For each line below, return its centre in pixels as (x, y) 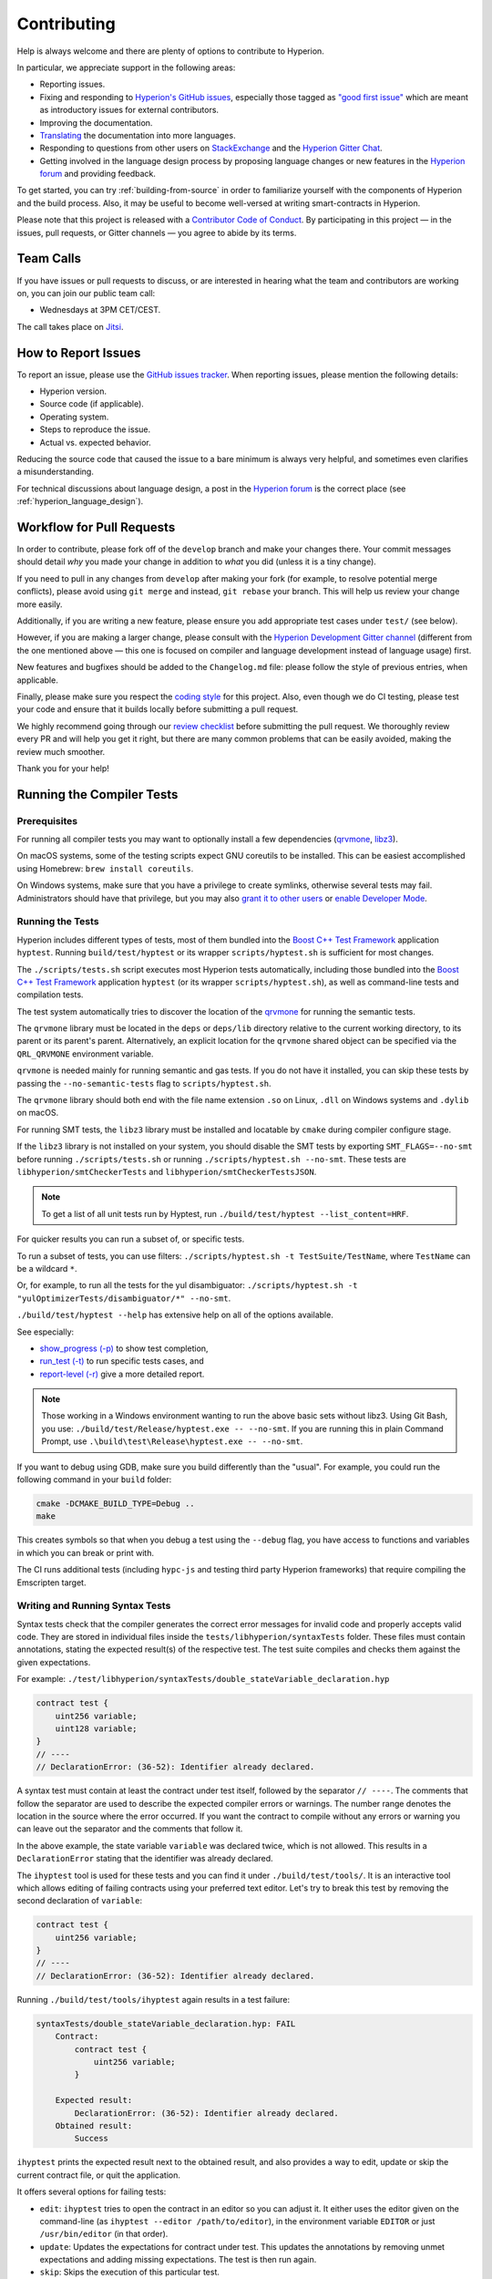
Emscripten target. (51, 1583)
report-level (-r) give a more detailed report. (122, 1374)
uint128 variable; (96, 1729)
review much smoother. (61, 751)
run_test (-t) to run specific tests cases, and (122, 1361)
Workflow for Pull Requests (96, 527)
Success (92, 2139)
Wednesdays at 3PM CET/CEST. (100, 310)
